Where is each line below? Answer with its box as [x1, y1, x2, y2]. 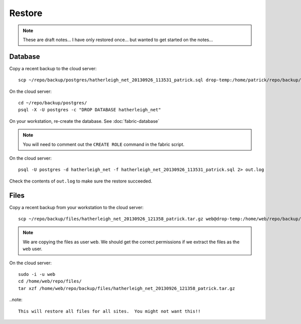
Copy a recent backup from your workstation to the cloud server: [9, 204, 144, 210]
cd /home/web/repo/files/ [18, 278, 82, 284]
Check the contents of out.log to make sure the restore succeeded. [9, 178, 153, 184]
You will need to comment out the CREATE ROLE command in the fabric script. [23, 141, 185, 147]
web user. [23, 246, 43, 252]
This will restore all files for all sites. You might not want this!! [18, 308, 201, 314]
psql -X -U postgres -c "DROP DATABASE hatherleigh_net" [18, 107, 162, 113]
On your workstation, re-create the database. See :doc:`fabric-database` [9, 118, 160, 124]
